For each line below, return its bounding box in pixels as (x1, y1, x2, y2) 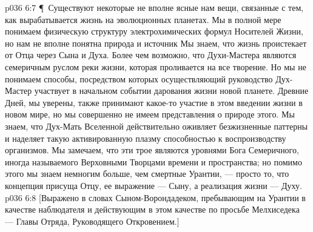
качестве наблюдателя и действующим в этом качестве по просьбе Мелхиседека (5, 203, 300, 216)
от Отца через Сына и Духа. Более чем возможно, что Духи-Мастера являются (5, 48, 297, 61)
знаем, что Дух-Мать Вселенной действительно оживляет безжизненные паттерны (5, 119, 308, 132)
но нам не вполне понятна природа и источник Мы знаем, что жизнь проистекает (5, 36, 307, 49)
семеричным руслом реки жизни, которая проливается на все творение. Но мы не (5, 60, 306, 73)
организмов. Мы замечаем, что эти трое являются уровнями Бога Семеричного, (5, 144, 299, 156)
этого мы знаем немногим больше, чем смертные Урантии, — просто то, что (5, 167, 289, 180)
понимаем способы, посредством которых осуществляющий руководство (5, 72, 273, 85)
